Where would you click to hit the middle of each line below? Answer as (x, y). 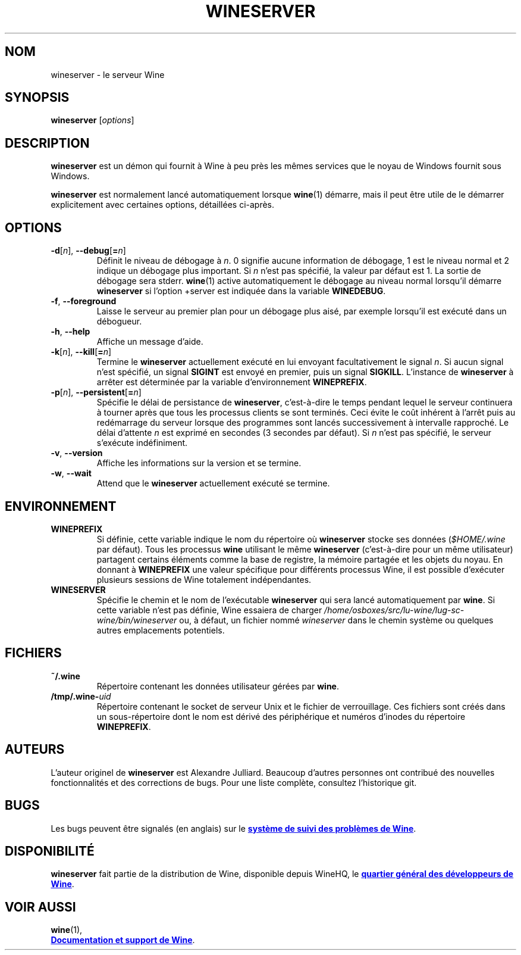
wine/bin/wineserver (137, 620)
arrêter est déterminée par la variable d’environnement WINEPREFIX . (232, 382)
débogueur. (119, 322)
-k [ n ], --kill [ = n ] (81, 352)
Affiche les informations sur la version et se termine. (199, 463)
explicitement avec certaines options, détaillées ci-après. (163, 205)
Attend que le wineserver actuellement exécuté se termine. (213, 483)
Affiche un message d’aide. (150, 342)
